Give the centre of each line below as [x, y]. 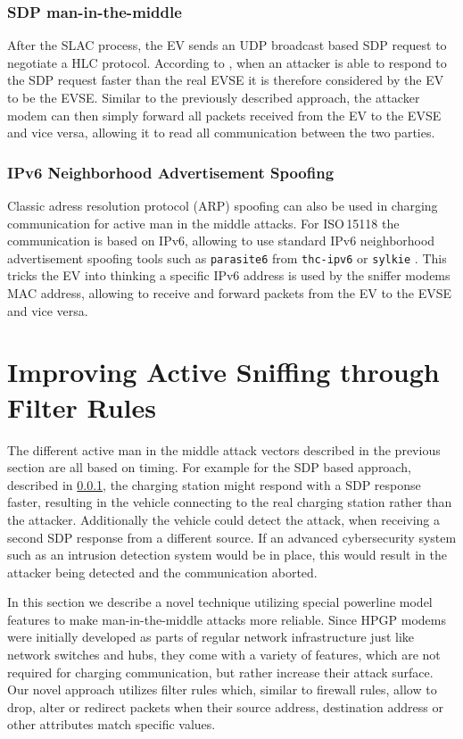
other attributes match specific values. [112, 724]
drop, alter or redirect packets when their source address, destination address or [225, 706]
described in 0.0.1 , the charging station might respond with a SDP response [214, 484]
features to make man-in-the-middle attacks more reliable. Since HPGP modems [227, 619]
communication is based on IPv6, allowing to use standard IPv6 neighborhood [221, 241]
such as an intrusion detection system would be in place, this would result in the [227, 555]
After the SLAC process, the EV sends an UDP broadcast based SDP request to [227, 45]
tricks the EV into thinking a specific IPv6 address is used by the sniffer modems [229, 275]
